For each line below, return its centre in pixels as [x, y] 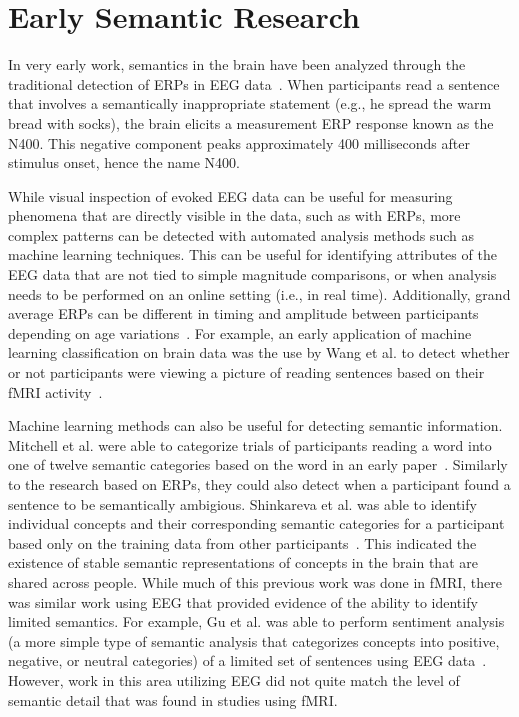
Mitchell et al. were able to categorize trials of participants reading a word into [250, 444]
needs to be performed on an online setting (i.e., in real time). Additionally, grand [259, 293]
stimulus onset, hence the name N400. [124, 162]
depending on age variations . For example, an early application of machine [240, 332]
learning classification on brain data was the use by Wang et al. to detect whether [259, 352]
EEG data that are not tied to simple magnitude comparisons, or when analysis [252, 274]
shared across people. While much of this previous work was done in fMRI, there [255, 581]
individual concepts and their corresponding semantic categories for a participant [256, 523]
